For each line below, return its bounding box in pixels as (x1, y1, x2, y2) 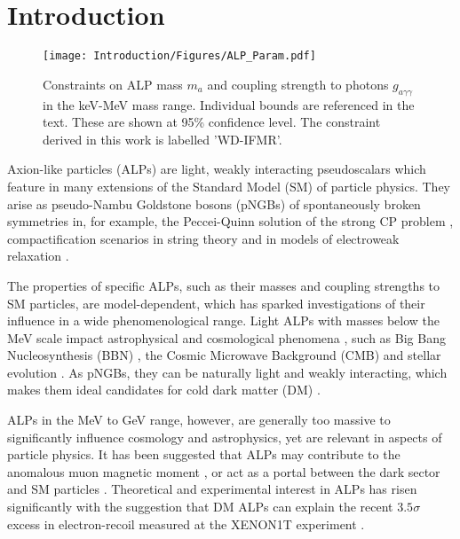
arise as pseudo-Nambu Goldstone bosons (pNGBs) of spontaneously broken (7, 194, 421, 213)
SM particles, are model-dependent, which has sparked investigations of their (7, 293, 425, 312)
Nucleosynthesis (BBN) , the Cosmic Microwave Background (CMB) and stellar (7, 346, 441, 364)
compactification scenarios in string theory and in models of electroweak (7, 229, 400, 247)
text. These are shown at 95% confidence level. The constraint (43, 113, 381, 131)
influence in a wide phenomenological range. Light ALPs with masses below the (7, 311, 440, 330)
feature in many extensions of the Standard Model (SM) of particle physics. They (7, 176, 451, 195)
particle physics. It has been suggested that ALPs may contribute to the (7, 445, 401, 464)
